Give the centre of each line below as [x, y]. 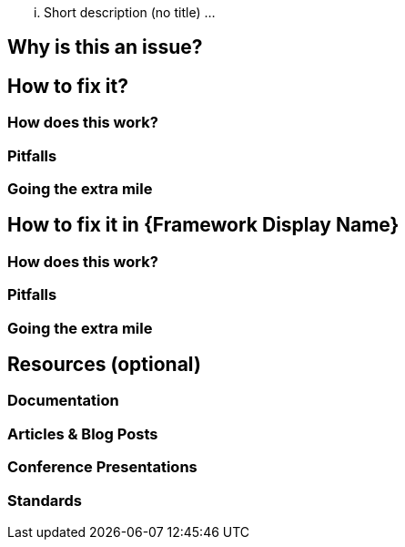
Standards [45, 500]
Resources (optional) [104, 365]
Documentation [63, 401]
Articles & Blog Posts [83, 433]
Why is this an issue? [105, 47]
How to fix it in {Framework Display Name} [203, 225]
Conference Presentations [102, 467]
